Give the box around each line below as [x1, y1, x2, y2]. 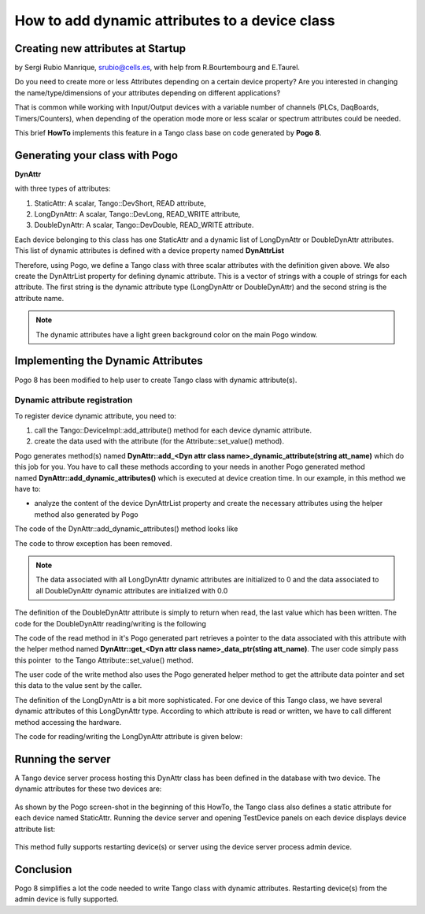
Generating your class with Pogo [14, 148, 179, 162]
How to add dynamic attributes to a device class [14, 12, 335, 29]
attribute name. [14, 293, 65, 303]
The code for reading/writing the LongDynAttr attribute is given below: [14, 732, 243, 741]
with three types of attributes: [14, 184, 111, 193]
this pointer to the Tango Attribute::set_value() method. [14, 655, 194, 665]
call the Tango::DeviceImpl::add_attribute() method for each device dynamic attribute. [34, 425, 312, 435]
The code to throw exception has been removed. [14, 538, 172, 548]
